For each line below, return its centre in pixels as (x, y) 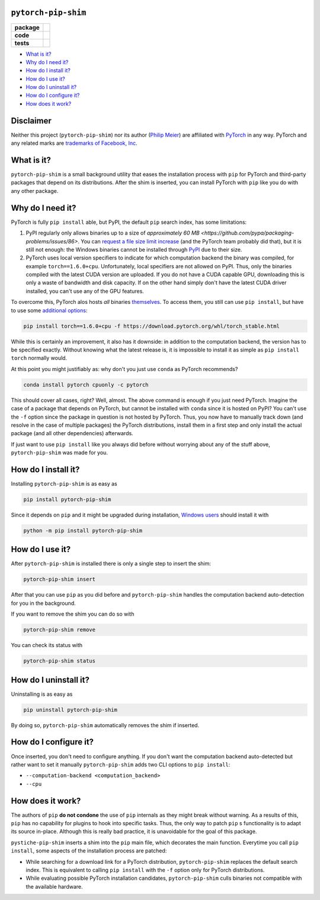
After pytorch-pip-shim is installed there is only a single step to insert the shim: (111, 563)
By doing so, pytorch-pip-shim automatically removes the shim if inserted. (105, 725)
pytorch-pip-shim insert (60, 579)
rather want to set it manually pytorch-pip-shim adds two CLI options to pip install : (121, 764)
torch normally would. (39, 358)
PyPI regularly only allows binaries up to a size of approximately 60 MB (113, 233)
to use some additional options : (49, 310)
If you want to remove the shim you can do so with (73, 614)
